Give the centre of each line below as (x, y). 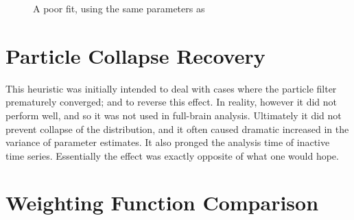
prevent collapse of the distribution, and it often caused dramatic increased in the (177, 129)
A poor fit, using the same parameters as (119, 8)
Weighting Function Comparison (162, 203)
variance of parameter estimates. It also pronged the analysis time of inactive (168, 142)
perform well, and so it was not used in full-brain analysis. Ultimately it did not (174, 115)
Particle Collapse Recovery (135, 55)
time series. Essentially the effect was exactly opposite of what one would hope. (172, 155)
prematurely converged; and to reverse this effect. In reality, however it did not (172, 102)
